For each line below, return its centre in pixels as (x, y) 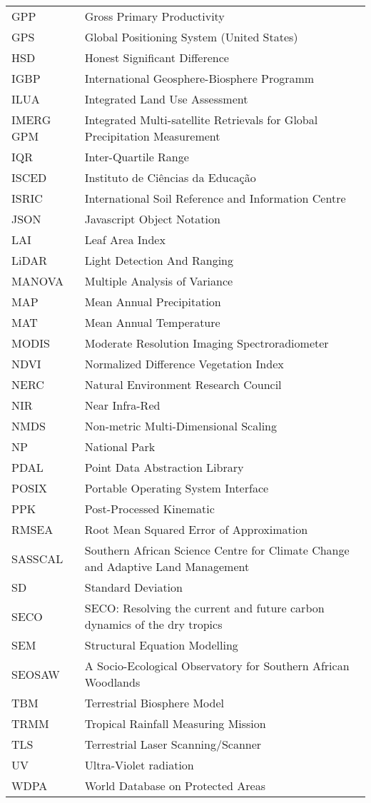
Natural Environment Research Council (183, 384)
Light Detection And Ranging (159, 260)
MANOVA (37, 281)
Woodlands (112, 682)
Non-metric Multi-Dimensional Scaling (181, 426)
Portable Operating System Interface (177, 488)
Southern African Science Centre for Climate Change (217, 550)
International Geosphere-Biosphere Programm (199, 78)
